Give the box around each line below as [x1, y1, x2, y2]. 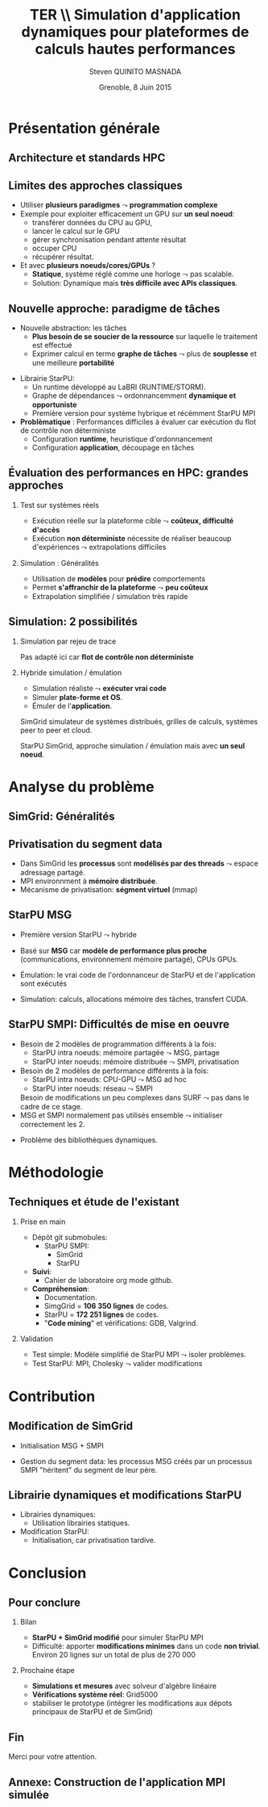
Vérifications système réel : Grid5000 [31, 1690, 159, 1700]
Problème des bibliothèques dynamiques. [19, 1134, 159, 1144]
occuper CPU [31, 244, 77, 254]
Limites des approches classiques [8, 178, 183, 192]
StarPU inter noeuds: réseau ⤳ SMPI [31, 1084, 153, 1093]
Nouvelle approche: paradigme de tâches [8, 301, 221, 316]
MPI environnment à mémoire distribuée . [19, 876, 159, 886]
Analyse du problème [8, 778, 155, 796]
